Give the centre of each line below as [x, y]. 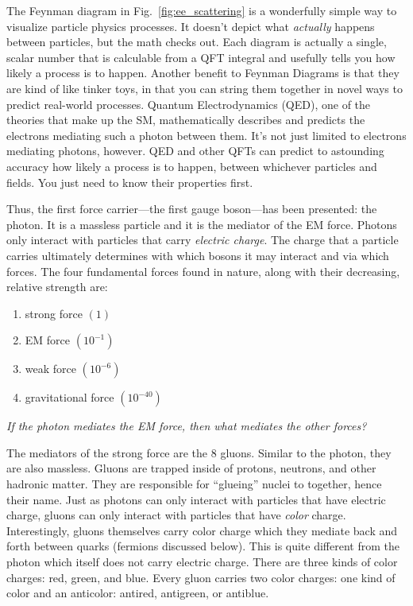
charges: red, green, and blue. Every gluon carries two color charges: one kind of [201, 577]
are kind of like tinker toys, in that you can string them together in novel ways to [205, 88]
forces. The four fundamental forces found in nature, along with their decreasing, [203, 271]
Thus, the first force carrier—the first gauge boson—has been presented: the [192, 209]
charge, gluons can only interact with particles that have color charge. [176, 515]
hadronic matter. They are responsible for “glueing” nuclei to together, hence [194, 484]
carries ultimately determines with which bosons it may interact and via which [198, 255]
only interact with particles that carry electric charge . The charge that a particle [203, 240]
